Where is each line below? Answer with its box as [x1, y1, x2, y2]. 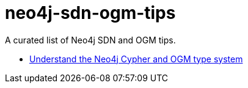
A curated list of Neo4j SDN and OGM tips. [5, 34, 176, 45]
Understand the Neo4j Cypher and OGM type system [29, 53, 243, 64]
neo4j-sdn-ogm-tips [5, 2, 176, 23]
